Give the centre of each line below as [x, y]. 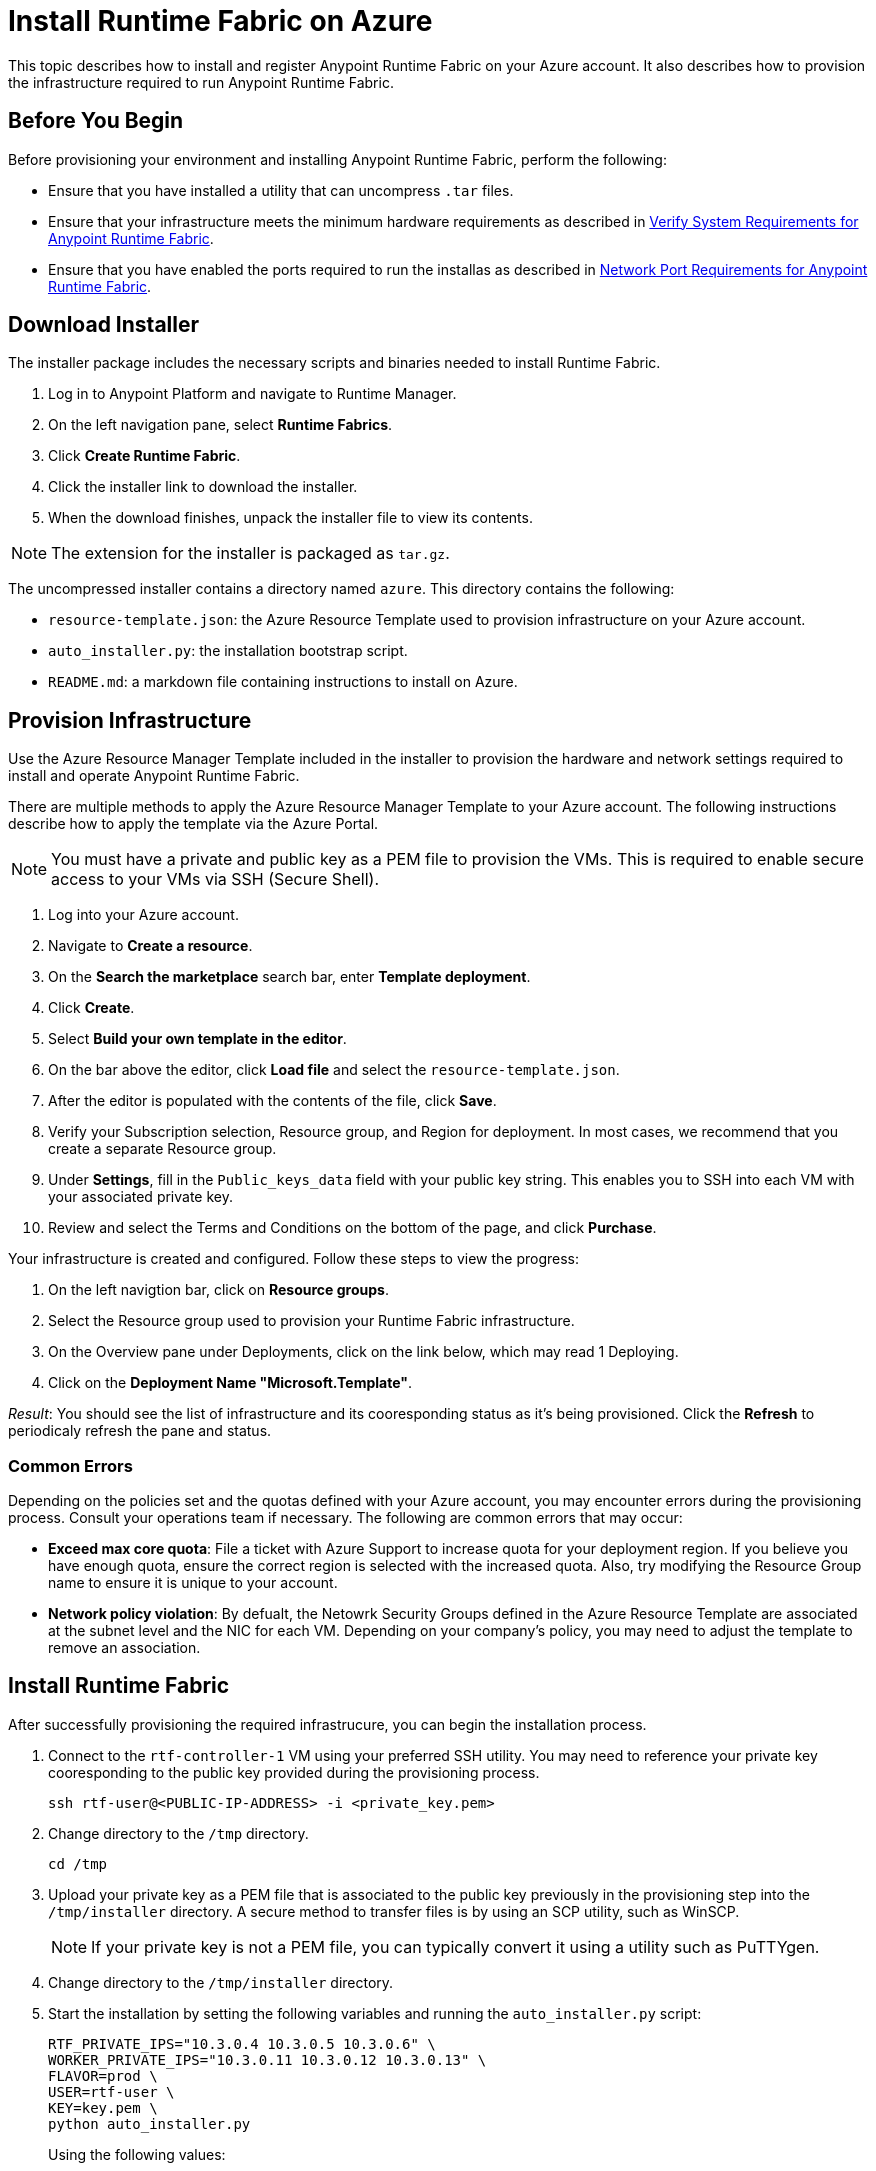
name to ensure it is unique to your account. [193, 1583]
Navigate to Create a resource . [150, 946]
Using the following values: [137, 2154]
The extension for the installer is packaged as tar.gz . [250, 553]
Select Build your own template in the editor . [197, 1039]
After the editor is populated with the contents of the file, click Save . [272, 1101]
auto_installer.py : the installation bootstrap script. [228, 651]
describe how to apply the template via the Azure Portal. [193, 824]
